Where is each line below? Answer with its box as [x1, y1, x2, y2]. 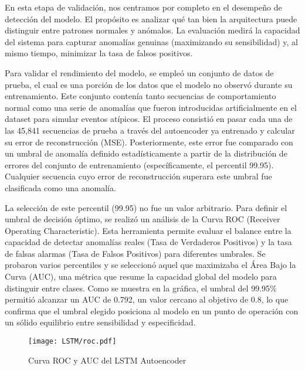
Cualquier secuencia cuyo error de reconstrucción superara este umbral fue [5, 170, 272, 182]
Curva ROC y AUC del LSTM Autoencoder [28, 354, 187, 366]
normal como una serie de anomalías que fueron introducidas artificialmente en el [5, 101, 297, 113]
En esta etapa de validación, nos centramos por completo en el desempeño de [5, 1, 282, 13]
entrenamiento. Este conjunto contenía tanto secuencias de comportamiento [5, 90, 276, 102]
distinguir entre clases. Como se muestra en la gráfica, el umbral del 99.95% [5, 281, 277, 294]
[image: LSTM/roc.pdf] [28, 337, 117, 346]
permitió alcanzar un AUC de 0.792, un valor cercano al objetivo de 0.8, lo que [5, 293, 289, 305]
